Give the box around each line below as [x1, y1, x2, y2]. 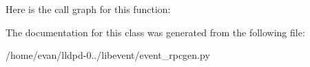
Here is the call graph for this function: [6, 2, 171, 16]
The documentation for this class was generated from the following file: [6, 25, 305, 39]
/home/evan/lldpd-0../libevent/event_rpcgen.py [6, 48, 210, 62]
